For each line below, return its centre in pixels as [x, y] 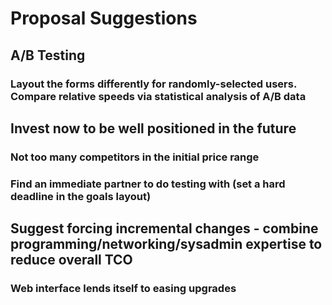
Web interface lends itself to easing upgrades [123, 289]
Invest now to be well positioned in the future [153, 128]
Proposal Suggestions [104, 18]
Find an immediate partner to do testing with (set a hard [148, 184]
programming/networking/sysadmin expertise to [166, 244]
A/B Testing [48, 55]
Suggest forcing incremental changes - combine [164, 228]
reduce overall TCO [71, 260]
